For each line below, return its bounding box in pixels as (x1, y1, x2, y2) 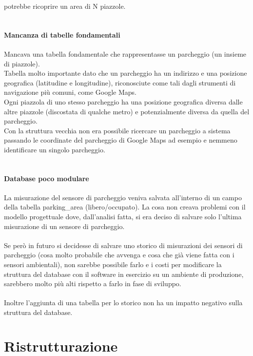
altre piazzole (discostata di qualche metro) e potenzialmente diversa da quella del (4, 106, 250, 116)
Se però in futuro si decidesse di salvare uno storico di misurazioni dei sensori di (4, 240, 243, 250)
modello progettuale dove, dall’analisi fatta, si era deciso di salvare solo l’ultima (4, 211, 242, 222)
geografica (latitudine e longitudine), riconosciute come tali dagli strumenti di (4, 77, 236, 87)
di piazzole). (4, 58, 40, 68)
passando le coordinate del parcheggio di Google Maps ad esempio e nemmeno (4, 135, 237, 145)
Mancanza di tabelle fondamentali (4, 29, 120, 40)
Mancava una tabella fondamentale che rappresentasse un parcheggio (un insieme (4, 48, 247, 59)
